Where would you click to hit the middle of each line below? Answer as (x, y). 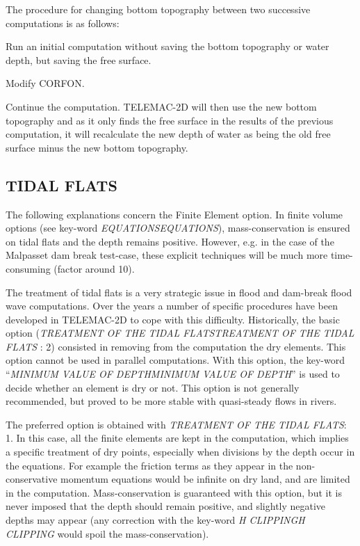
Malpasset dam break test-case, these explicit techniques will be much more (167, 255)
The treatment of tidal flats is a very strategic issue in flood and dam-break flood (179, 292)
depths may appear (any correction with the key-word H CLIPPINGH (155, 520)
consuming (28, 268)
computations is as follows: (63, 23)
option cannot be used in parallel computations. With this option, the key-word (175, 360)
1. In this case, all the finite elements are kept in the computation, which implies (177, 438)
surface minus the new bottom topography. (97, 147)
